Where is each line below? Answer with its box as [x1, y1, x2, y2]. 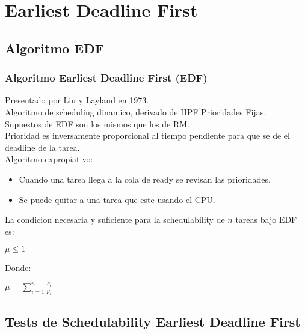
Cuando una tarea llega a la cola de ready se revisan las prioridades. [19, 172, 271, 185]
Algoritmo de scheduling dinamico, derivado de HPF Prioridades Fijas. [5, 105, 266, 118]
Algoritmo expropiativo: [5, 153, 93, 165]
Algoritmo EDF [5, 38, 104, 57]
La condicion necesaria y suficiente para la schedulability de [5, 213, 225, 226]
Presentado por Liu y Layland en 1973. [5, 94, 149, 106]
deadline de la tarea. [5, 141, 80, 153]
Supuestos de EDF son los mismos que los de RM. [5, 117, 189, 130]
